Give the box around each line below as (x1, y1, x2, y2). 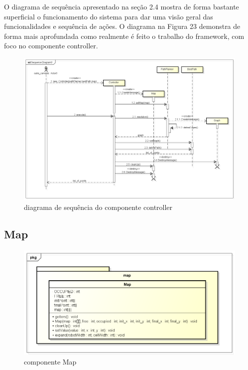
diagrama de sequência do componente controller (24, 201, 173, 212)
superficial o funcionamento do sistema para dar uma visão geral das (4, 11, 213, 21)
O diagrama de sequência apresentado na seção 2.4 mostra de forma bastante (4, 1, 239, 11)
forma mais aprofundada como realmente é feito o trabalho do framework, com (4, 30, 245, 41)
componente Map (24, 356, 77, 367)
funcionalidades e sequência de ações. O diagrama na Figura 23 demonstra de (4, 21, 241, 31)
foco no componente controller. (4, 40, 98, 51)
